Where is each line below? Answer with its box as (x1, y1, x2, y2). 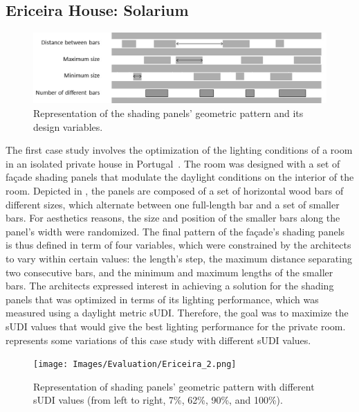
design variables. (33, 119, 103, 134)
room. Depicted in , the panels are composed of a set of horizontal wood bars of (6, 183, 344, 198)
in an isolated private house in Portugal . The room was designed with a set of (6, 156, 340, 170)
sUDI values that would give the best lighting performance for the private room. (6, 319, 346, 333)
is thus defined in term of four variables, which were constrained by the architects (6, 238, 351, 252)
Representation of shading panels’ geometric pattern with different (33, 379, 315, 393)
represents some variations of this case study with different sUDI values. (6, 332, 311, 347)
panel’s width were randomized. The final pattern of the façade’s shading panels (6, 224, 345, 238)
